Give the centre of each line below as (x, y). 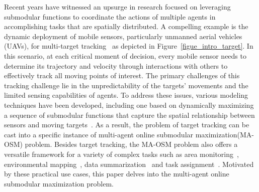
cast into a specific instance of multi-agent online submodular (99, 134)
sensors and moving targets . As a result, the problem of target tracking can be (127, 125)
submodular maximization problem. (59, 183)
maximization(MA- (225, 134)
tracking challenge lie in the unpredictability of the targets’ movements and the (126, 85)
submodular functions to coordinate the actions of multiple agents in (110, 16)
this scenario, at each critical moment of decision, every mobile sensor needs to (125, 55)
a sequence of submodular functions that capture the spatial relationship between (129, 115)
